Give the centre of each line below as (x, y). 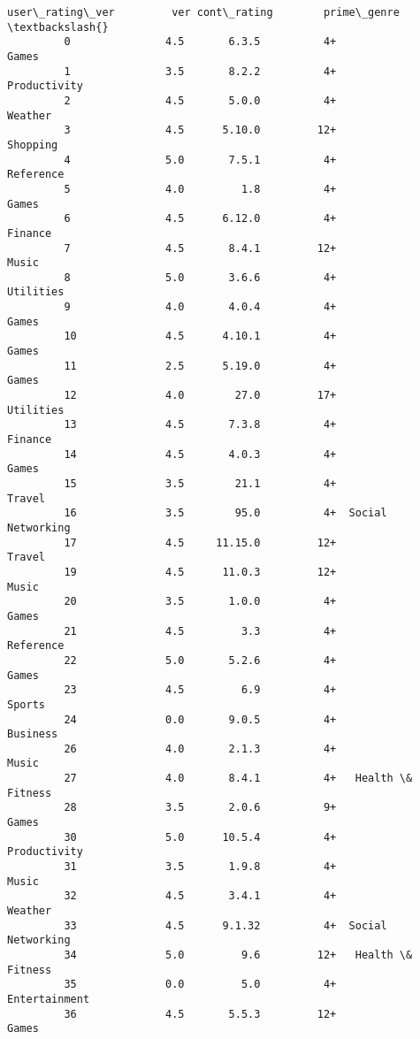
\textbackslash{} (58, 27)
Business (33, 734)
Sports (26, 704)
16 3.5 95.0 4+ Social (225, 513)
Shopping (33, 145)
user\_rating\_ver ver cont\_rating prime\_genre (203, 12)
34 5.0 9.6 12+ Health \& (238, 955)
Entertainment (49, 999)
